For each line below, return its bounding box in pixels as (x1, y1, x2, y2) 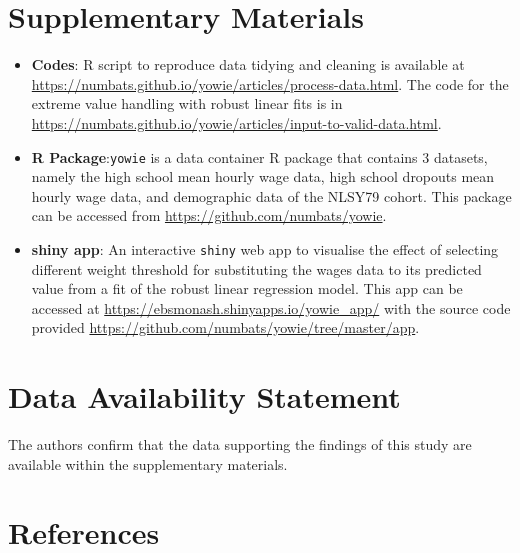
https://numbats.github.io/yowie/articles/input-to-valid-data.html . (31, 112, 442, 133)
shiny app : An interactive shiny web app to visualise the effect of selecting (31, 238, 499, 259)
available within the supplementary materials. (8, 453, 288, 474)
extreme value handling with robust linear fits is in (31, 93, 343, 114)
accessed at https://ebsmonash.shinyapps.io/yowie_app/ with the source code (31, 297, 511, 318)
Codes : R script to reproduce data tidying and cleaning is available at (31, 54, 465, 75)
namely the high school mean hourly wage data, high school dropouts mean (31, 166, 495, 187)
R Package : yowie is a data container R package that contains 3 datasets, (31, 146, 488, 167)
